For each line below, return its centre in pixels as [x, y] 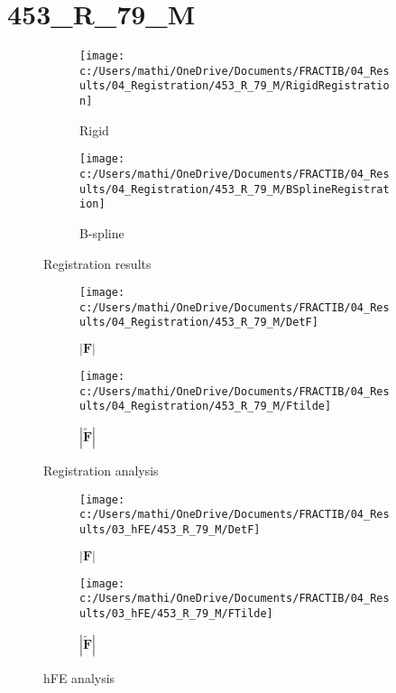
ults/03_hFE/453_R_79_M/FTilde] [176, 613]
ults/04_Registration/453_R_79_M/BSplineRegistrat [235, 189]
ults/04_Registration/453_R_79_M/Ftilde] [206, 407]
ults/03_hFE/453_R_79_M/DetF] [170, 530]
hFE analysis [79, 677]
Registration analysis [101, 471]
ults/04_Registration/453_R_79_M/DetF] [199, 323]
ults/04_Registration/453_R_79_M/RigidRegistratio [235, 86]
